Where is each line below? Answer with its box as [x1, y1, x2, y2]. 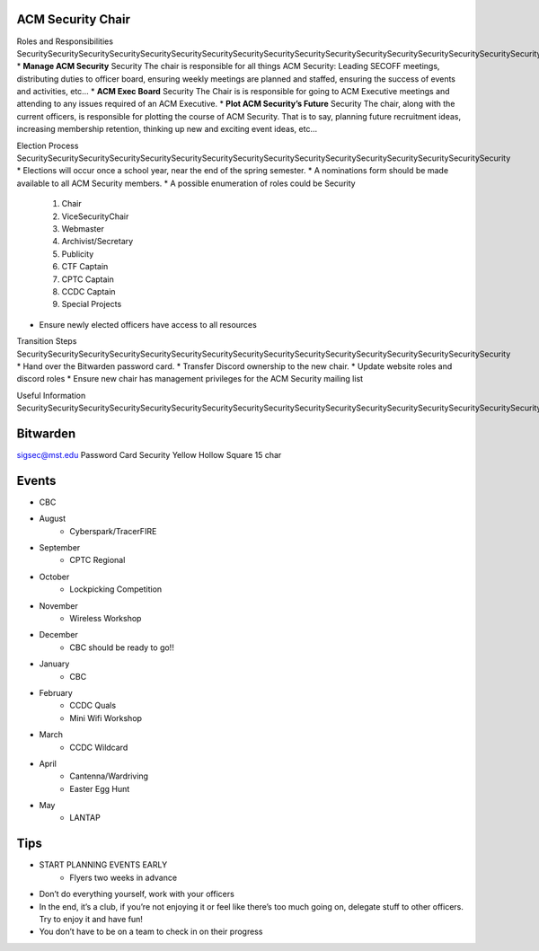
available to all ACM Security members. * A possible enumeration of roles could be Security [16, 178, 356, 189]
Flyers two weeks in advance [69, 872, 178, 883]
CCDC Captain [61, 286, 116, 296]
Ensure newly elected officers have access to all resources [39, 319, 258, 330]
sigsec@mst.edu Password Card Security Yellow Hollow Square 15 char [16, 449, 282, 460]
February [39, 687, 74, 698]
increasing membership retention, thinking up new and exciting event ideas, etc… [16, 124, 318, 135]
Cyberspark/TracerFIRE [69, 525, 157, 536]
